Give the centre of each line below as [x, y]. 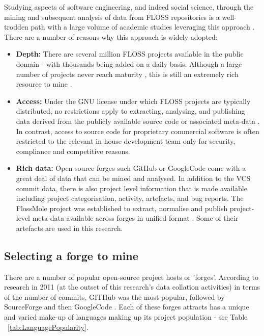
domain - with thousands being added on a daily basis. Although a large [129, 63]
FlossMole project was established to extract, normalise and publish [122, 208]
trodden [16, 27]
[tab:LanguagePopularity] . [48, 327]
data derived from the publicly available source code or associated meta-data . [138, 121]
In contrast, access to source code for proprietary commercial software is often [138, 131]
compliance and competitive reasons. [73, 151]
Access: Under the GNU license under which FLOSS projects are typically [133, 101]
